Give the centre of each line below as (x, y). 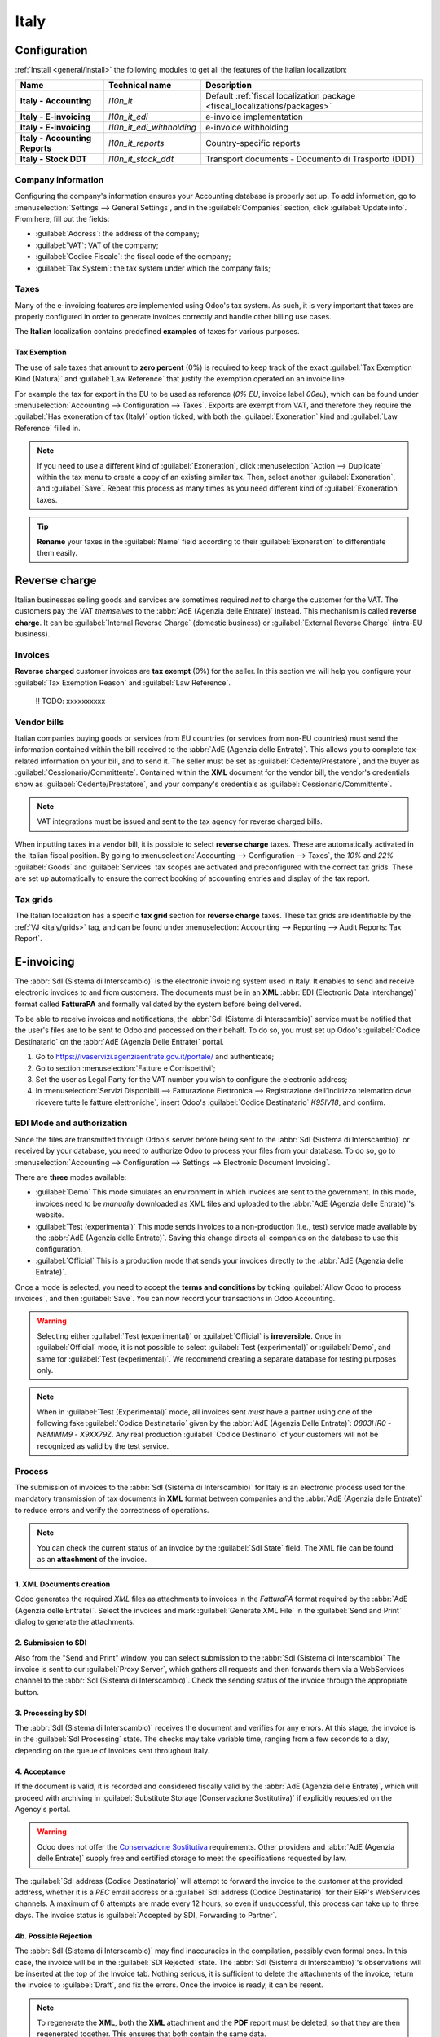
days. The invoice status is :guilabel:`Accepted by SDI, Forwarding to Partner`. (146, 1915)
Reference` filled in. (48, 428)
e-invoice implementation (254, 117)
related (27, 761)
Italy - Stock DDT (53, 159)
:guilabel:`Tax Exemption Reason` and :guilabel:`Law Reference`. (123, 682)
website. (50, 1215)
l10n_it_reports (136, 143)
